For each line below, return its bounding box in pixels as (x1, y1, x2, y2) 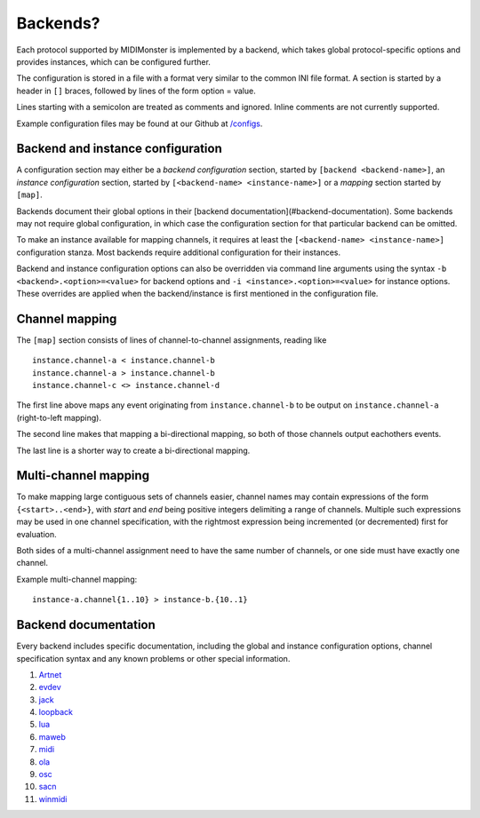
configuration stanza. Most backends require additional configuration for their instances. (16, 247, 341, 258)
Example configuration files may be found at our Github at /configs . (16, 118, 263, 129)
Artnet (38, 669, 62, 679)
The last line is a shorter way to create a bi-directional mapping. (16, 445, 251, 456)
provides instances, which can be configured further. (16, 56, 211, 67)
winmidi (38, 793, 68, 804)
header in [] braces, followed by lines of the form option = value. (16, 85, 257, 96)
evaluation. (16, 528, 57, 539)
